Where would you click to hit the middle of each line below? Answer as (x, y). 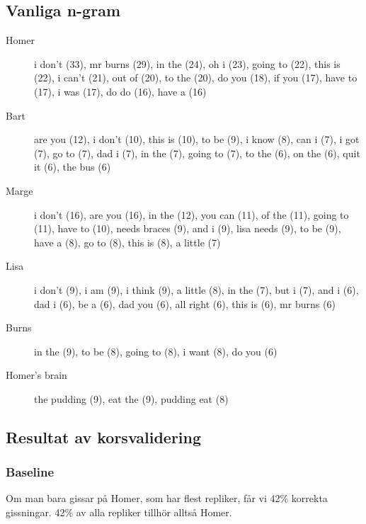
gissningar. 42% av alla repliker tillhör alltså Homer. (119, 512)
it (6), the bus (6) (73, 167)
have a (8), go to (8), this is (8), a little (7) (127, 242)
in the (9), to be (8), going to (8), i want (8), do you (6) (156, 351)
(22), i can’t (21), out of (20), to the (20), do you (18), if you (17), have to (196, 78)
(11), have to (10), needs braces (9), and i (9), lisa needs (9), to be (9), (188, 228)
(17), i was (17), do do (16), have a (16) (120, 91)
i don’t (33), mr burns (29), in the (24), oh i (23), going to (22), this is (187, 63)
